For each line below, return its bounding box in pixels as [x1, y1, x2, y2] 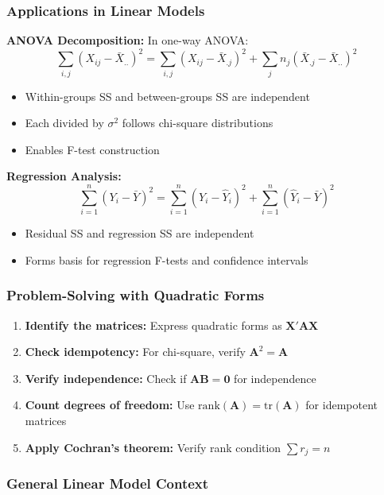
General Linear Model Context [6, 473, 209, 493]
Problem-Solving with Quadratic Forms [6, 285, 265, 305]
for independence [234, 369, 316, 386]
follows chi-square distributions [122, 114, 273, 131]
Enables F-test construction [25, 141, 160, 157]
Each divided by [25, 114, 104, 131]
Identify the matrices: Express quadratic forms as [25, 316, 282, 333]
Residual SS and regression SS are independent [25, 225, 254, 242]
